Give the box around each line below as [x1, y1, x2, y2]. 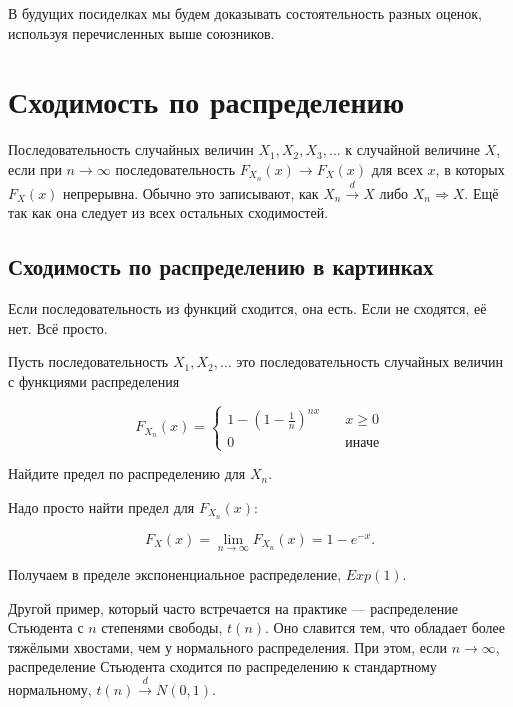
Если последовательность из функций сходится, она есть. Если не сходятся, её [8, 297, 487, 318]
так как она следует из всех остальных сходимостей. [8, 202, 329, 223]
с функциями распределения [8, 370, 180, 391]
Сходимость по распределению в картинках [8, 251, 434, 282]
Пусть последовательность [8, 351, 169, 372]
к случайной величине [345, 139, 480, 160]
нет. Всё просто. [8, 317, 108, 338]
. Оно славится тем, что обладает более [265, 617, 506, 638]
